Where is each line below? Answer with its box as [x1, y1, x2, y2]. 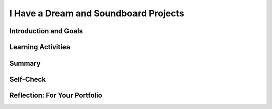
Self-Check [9, 75, 46, 84]
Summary [9, 59, 41, 68]
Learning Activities [9, 43, 71, 51]
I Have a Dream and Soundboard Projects [9, 8, 184, 19]
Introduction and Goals [9, 27, 83, 35]
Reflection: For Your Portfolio [9, 91, 103, 100]
